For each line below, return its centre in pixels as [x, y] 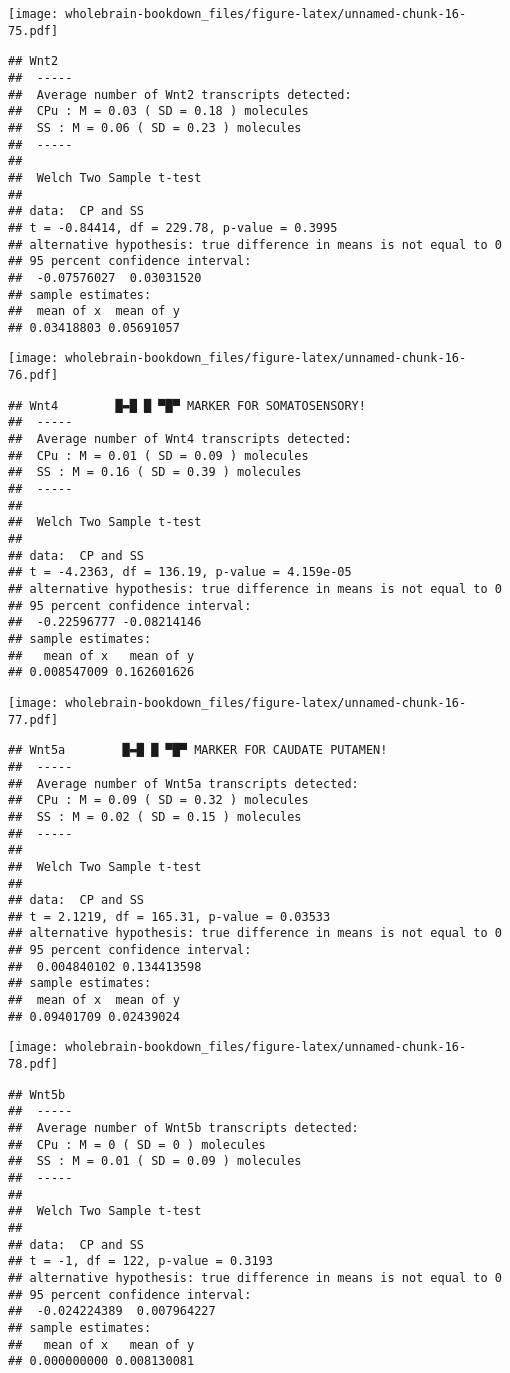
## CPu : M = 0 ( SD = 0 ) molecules [137, 1144]
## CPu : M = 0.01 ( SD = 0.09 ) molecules [158, 455]
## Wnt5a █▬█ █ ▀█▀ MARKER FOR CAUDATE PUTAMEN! [198, 750]
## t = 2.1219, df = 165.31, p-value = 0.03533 [169, 916]
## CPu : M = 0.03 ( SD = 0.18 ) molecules [158, 111]
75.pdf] [33, 30]
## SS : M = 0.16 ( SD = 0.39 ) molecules [155, 472]
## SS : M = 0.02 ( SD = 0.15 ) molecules [155, 816]
